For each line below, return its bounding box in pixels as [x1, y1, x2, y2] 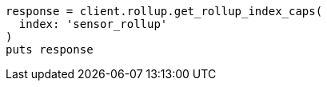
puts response [6, 43, 94, 56]
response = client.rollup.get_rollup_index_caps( [6, 5, 323, 18]
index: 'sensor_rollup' [18, 18, 168, 30]
